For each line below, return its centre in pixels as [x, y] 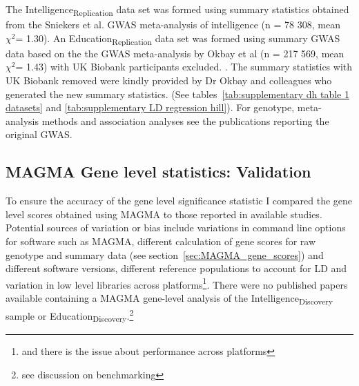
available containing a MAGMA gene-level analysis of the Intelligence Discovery [169, 299]
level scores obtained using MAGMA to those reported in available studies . [164, 214]
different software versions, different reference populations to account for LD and [176, 268]
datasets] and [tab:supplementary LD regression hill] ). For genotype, [150, 107]
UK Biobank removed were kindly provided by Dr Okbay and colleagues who [169, 80]
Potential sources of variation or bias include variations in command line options [176, 228]
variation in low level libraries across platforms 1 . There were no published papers [177, 283]
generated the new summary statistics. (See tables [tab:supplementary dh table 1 [177, 94]
